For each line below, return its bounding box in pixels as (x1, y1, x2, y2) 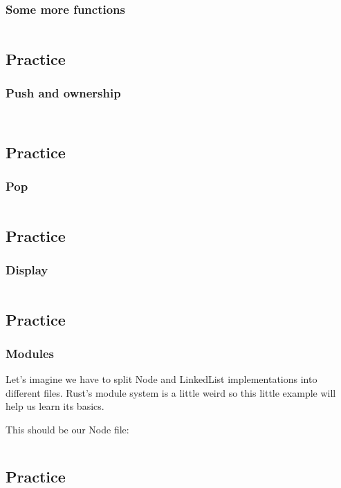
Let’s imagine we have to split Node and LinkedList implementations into (6, 372, 317, 386)
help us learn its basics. (6, 399, 104, 413)
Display (6, 261, 48, 278)
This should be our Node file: (6, 422, 129, 436)
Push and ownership (6, 84, 121, 101)
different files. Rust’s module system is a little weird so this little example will (6, 385, 336, 400)
